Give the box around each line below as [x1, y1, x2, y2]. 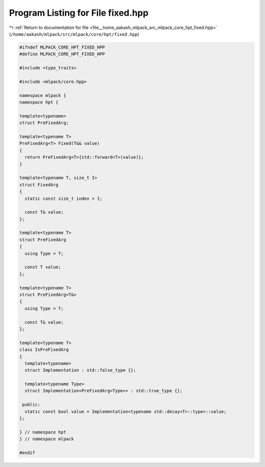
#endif [19, 450, 35, 455]
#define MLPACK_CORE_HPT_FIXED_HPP [19, 52, 105, 57]
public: [22, 402, 41, 408]
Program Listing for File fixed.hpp [9, 7, 149, 18]
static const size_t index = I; [25, 195, 103, 201]
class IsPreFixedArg [19, 347, 69, 353]
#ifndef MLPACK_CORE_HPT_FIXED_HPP [19, 44, 105, 50]
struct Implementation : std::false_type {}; [25, 367, 136, 373]
